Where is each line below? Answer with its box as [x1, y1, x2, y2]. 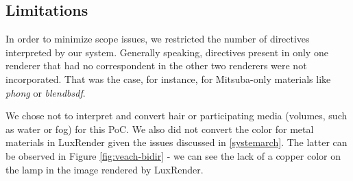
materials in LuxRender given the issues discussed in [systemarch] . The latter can [5, 135, 348, 149]
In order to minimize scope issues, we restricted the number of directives [5, 32, 310, 46]
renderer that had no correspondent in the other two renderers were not [5, 58, 307, 73]
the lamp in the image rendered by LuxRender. [5, 162, 204, 176]
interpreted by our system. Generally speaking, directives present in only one [5, 45, 328, 59]
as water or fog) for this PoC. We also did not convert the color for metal [5, 121, 314, 136]
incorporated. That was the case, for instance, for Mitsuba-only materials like [5, 71, 331, 86]
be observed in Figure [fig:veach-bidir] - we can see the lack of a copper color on [5, 148, 341, 162]
